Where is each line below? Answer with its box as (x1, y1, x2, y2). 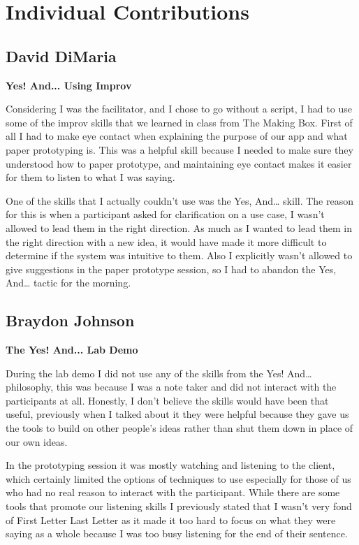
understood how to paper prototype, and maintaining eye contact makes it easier (6, 156, 352, 170)
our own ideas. (6, 434, 68, 449)
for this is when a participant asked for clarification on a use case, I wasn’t (6, 207, 325, 221)
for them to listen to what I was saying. (6, 170, 175, 184)
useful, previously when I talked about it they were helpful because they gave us (6, 407, 349, 421)
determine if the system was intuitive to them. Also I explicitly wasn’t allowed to (6, 248, 353, 263)
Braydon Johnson (6, 310, 135, 331)
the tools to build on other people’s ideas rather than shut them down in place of (6, 421, 353, 435)
